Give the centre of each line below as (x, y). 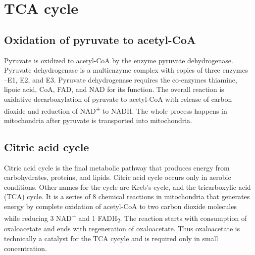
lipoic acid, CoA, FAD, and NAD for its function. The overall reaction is (114, 89)
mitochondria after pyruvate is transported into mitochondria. (98, 120)
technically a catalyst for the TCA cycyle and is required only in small (111, 238)
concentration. (25, 248)
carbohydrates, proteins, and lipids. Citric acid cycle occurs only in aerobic (118, 177)
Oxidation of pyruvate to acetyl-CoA (100, 39)
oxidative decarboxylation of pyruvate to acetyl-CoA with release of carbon (118, 99)
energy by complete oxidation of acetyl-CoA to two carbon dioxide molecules (120, 206)
